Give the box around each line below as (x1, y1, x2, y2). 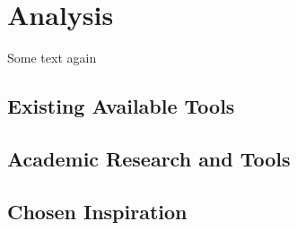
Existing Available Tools (7, 92, 235, 120)
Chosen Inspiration (7, 197, 188, 225)
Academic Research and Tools (7, 144, 291, 172)
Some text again (7, 48, 97, 67)
